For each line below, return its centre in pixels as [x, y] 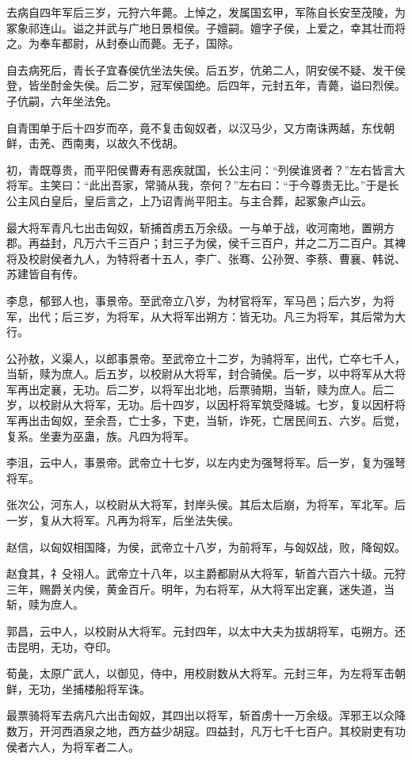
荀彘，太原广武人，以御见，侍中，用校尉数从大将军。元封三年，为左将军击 [200, 673]
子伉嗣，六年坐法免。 [62, 100]
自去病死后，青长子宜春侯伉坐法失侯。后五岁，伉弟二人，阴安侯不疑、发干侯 [206, 69]
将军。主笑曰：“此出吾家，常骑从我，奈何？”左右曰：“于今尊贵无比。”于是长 [203, 185]
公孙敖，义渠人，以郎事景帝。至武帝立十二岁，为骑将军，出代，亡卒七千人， [206, 358]
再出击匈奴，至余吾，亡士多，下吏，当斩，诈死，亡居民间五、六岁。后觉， [211, 420]
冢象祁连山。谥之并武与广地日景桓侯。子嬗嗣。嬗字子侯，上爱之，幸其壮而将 [206, 27]
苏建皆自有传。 [45, 274]
